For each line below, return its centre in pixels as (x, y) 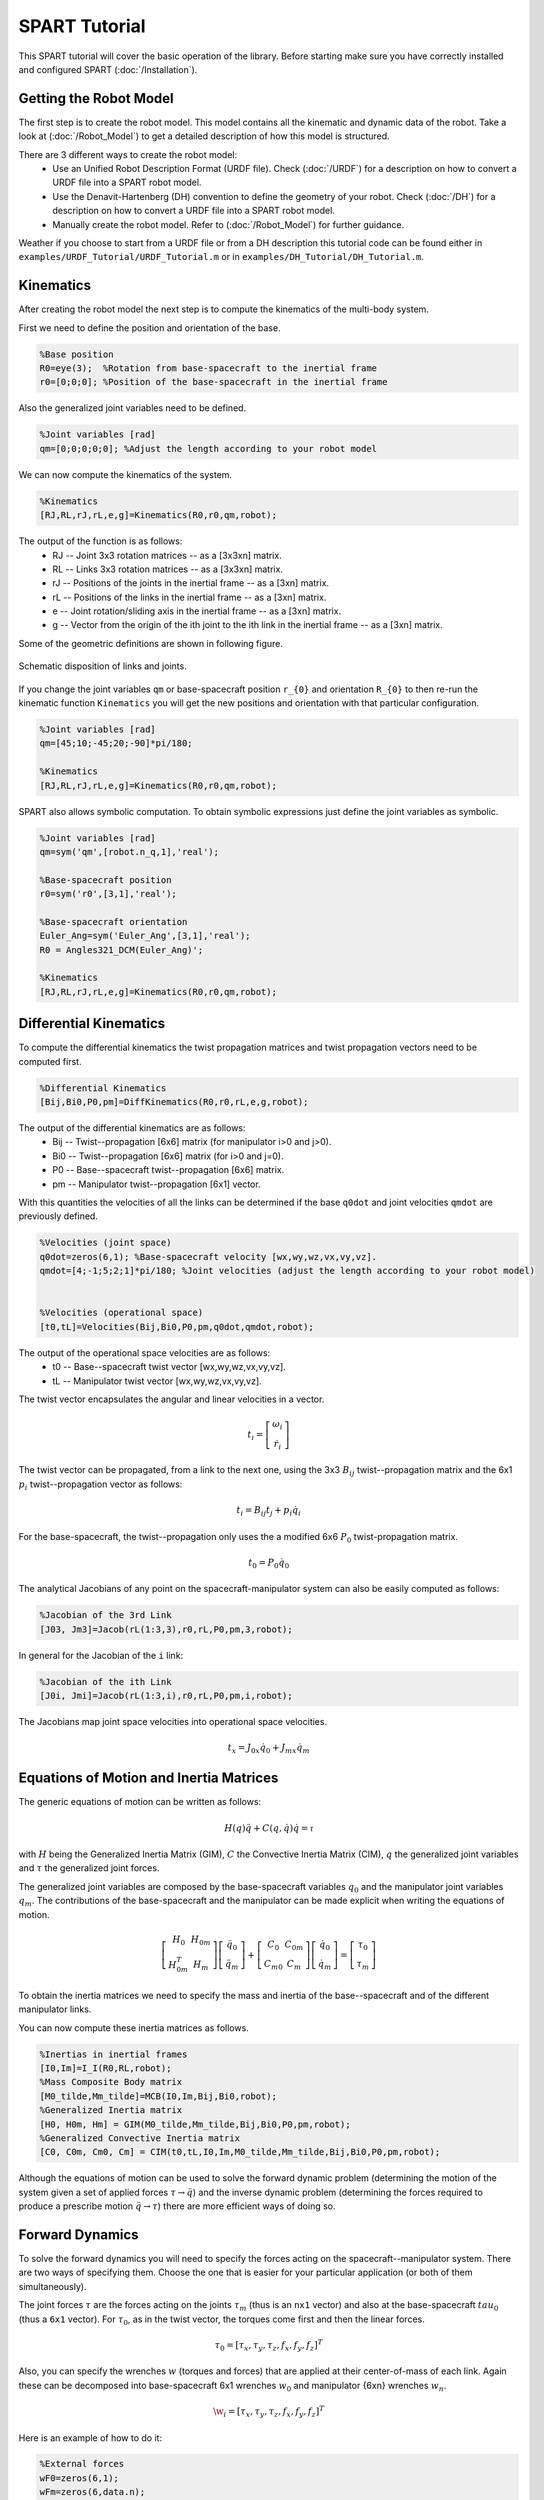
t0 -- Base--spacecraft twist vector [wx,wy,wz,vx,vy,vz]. (169, 1367)
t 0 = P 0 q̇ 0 (269, 1563)
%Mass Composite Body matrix (111, 2082)
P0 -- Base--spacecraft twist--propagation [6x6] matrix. (168, 1170)
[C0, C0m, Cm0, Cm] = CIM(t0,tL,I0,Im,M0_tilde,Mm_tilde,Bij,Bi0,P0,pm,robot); (240, 2152)
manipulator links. (55, 2009)
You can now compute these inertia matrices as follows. (133, 2027)
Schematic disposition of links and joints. (102, 666)
